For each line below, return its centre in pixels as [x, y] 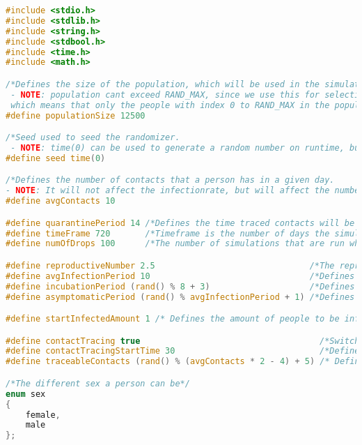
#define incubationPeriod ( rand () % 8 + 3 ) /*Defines [180, 286]
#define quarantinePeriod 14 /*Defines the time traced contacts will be [180, 223]
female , [43, 415]
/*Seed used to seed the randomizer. [93, 138]
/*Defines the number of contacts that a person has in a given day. [170, 180]
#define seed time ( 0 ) [56, 158]
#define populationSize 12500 [76, 115]
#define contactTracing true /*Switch [183, 341]
